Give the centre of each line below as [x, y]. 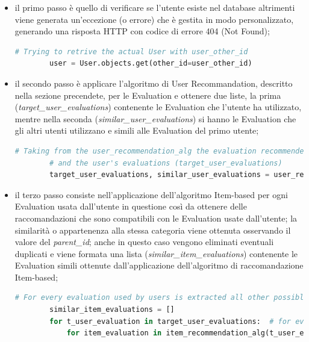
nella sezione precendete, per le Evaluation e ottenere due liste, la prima [148, 95]
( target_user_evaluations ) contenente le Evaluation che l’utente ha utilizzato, [158, 107]
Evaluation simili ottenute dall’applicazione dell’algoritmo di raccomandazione [159, 265]
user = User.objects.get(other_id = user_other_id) [151, 64]
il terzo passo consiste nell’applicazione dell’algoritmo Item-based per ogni [151, 194]
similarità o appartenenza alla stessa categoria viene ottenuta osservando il [153, 230]
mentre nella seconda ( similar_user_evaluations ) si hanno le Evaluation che [155, 118]
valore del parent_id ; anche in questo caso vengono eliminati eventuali [144, 242]
